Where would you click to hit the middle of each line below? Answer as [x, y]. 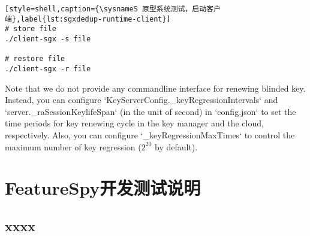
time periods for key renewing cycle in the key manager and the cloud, [134, 123]
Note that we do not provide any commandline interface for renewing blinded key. [155, 88]
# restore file [35, 59]
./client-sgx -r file [48, 69]
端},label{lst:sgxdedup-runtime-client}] [88, 19]
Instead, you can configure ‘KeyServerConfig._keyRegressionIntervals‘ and [142, 100]
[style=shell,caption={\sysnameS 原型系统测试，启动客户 [113, 9]
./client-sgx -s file [48, 39]
